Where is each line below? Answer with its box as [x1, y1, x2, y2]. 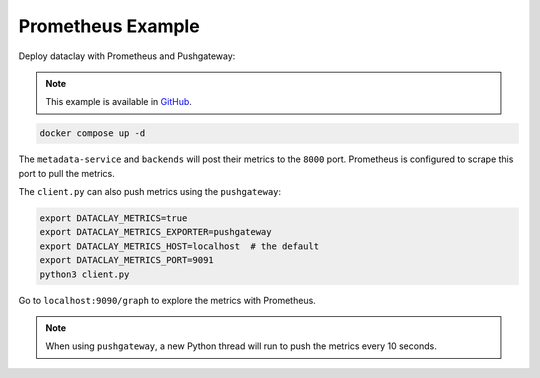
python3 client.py [39, 268, 130, 280]
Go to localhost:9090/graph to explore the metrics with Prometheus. [18, 294, 317, 306]
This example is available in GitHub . [45, 96, 192, 108]
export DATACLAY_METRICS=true [39, 213, 188, 224]
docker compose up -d [39, 128, 146, 139]
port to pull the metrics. [18, 167, 115, 179]
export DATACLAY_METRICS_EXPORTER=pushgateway [39, 226, 272, 238]
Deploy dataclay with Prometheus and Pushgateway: [18, 50, 236, 62]
